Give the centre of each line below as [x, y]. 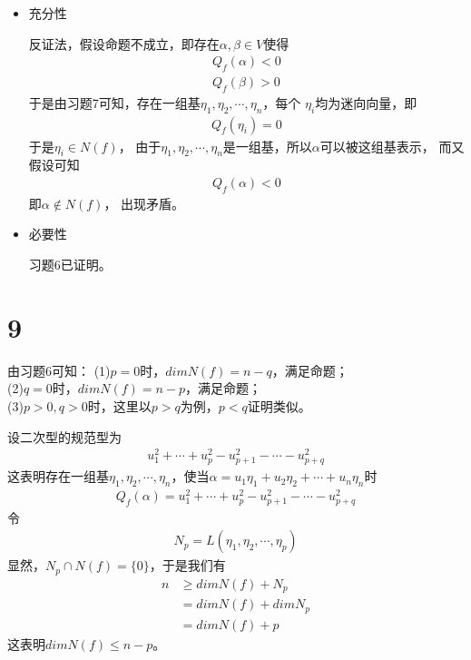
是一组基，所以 [267, 146]
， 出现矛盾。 [144, 203]
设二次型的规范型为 [64, 436]
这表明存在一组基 [58, 476]
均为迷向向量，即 [366, 102]
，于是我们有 [187, 565]
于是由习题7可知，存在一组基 [114, 102]
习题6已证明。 [70, 265]
